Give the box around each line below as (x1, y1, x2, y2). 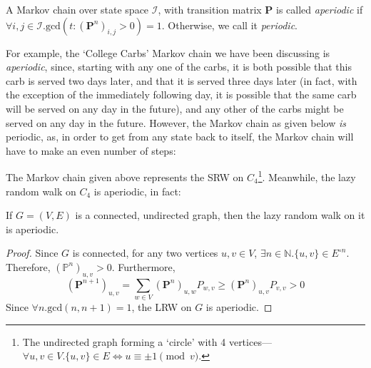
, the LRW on (131, 300, 192, 315)
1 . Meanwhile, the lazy (258, 168, 356, 184)
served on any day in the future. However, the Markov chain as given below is (6, 115, 346, 130)
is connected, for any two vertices (72, 245, 218, 260)
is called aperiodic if (276, 2, 363, 16)
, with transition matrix (158, 2, 262, 16)
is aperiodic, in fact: (93, 183, 181, 198)
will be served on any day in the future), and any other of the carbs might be (6, 101, 344, 116)
